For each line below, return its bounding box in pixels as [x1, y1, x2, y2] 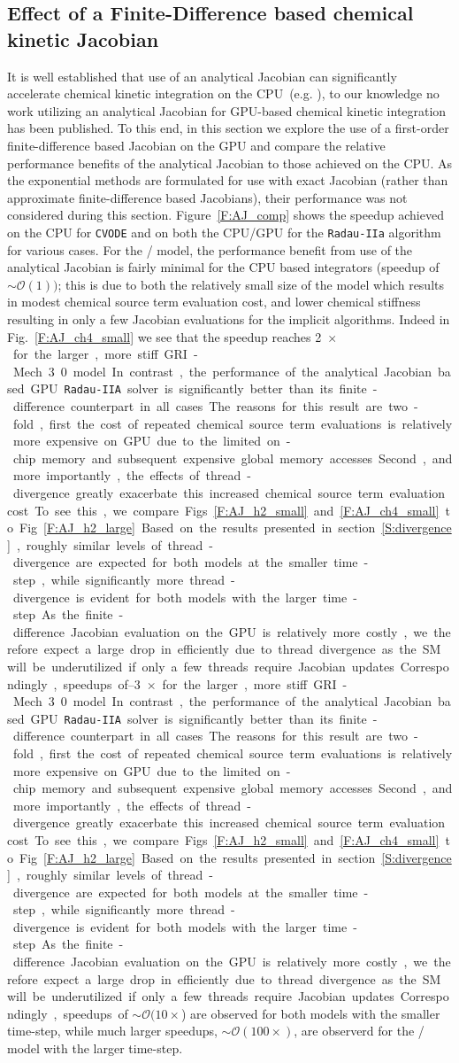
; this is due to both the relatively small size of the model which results [57, 275, 444, 293]
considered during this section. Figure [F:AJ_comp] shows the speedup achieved [7, 206, 444, 224]
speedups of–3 [63, 674, 141, 693]
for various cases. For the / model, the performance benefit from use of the [7, 240, 413, 259]
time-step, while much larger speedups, [7, 1021, 218, 1040]
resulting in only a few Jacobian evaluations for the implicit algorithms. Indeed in [7, 309, 450, 328]
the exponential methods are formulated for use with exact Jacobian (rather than [7, 171, 448, 190]
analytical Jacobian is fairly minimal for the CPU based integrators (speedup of [7, 258, 440, 276]
